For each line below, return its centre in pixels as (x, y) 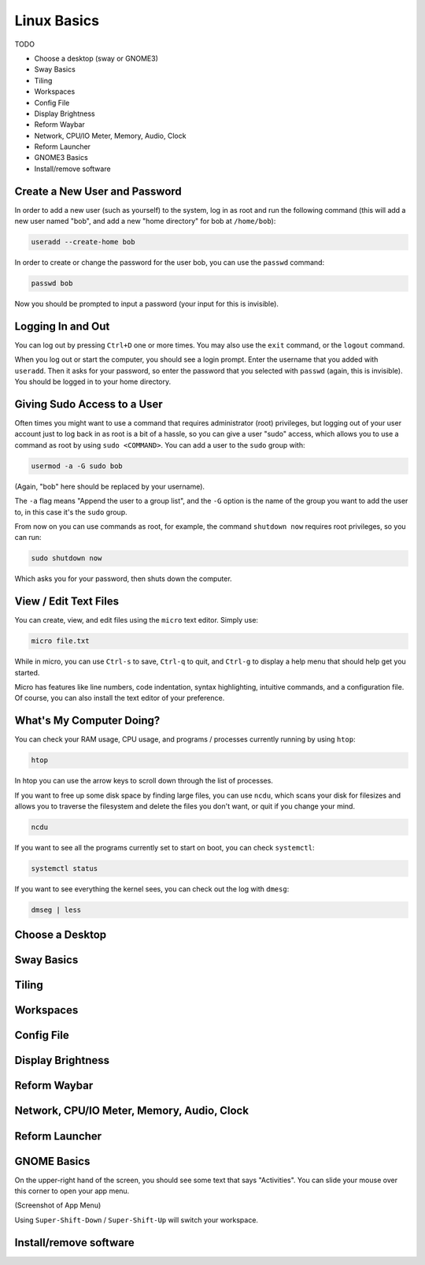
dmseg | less (56, 910)
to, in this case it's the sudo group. (71, 512)
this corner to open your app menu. (72, 1191)
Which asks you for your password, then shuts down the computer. (123, 579)
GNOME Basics (52, 1161)
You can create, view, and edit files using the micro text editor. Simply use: (137, 620)
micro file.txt (60, 641)
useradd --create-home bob (83, 242)
